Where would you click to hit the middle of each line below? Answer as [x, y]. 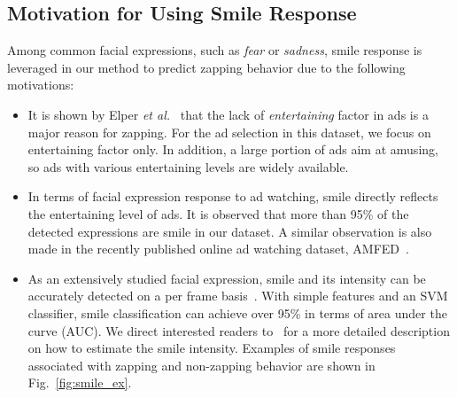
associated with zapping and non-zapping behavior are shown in [201, 365]
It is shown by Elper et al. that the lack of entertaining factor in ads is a [228, 114]
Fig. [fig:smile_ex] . [80, 382]
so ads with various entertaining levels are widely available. [188, 166]
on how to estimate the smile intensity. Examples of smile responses [212, 348]
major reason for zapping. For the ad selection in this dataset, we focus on [229, 132]
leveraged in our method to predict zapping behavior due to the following [206, 67]
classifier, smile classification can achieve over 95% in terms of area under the [237, 312]
